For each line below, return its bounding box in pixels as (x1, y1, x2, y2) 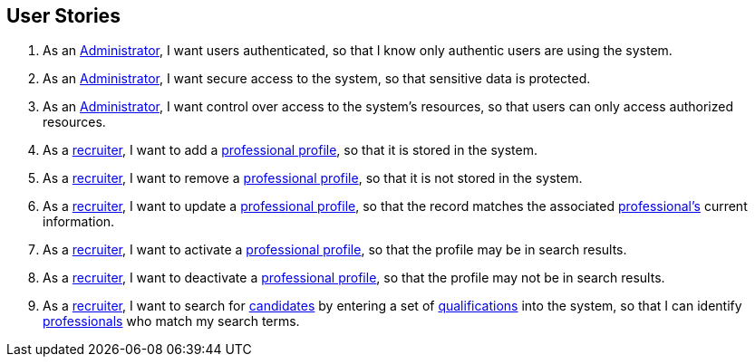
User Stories (6, 5, 121, 27)
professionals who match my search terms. (43, 313, 300, 330)
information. (43, 214, 115, 230)
